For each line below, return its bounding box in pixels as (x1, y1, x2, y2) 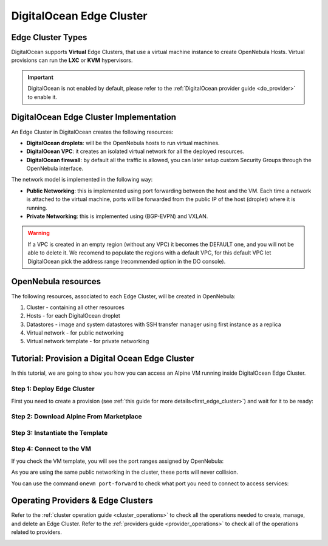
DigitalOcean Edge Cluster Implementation (11, 112, 176, 123)
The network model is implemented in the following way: (11, 176, 153, 183)
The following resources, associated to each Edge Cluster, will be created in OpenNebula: (11, 292, 236, 300)
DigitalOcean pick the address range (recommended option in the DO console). (27, 258, 226, 265)
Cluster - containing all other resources (26, 304, 125, 311)
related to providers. (11, 528, 62, 536)
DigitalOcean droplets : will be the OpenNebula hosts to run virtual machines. (26, 139, 220, 146)
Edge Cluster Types (11, 32, 87, 43)
